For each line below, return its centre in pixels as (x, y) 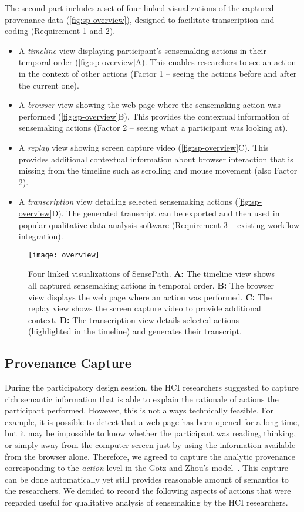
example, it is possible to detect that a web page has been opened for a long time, (152, 421)
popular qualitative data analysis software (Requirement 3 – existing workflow (159, 224)
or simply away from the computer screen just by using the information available (150, 445)
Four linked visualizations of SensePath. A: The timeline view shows (151, 274)
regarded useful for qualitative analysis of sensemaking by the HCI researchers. (146, 502)
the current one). (49, 85)
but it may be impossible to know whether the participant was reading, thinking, (151, 433)
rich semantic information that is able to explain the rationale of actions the (142, 399)
